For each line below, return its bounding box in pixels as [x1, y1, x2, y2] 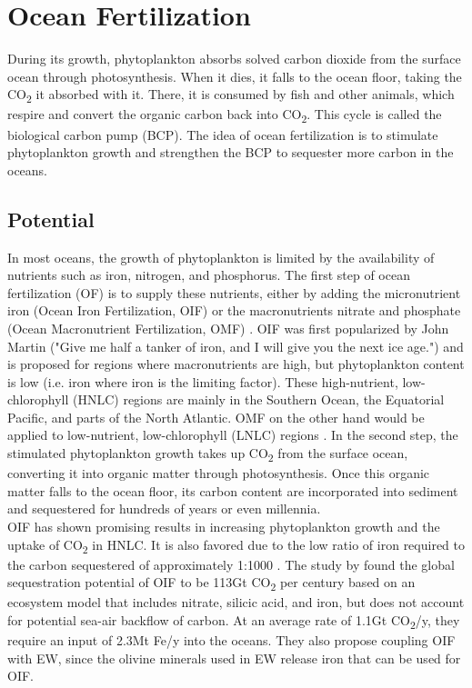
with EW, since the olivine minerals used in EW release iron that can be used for [7, 648, 461, 667]
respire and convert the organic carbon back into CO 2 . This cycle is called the [7, 105, 442, 126]
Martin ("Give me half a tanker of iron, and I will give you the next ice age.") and [7, 336, 464, 355]
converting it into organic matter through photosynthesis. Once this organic [7, 464, 430, 483]
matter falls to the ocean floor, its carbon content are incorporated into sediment [7, 481, 458, 500]
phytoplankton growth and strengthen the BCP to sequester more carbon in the [7, 143, 454, 162]
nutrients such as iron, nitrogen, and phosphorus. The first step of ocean [7, 265, 410, 284]
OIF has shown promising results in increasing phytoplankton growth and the [7, 516, 440, 535]
